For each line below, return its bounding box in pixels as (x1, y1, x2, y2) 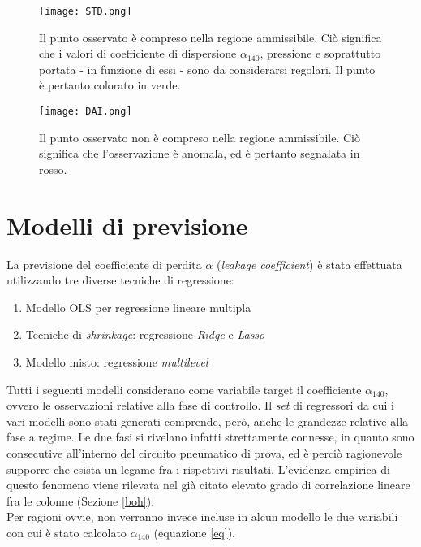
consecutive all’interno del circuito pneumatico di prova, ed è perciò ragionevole (6, 444, 402, 461)
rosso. (39, 160, 67, 177)
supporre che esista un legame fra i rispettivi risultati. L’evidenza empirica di (6, 460, 390, 477)
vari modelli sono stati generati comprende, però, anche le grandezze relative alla (6, 412, 409, 429)
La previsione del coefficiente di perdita (6, 255, 202, 272)
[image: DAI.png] (39, 106, 132, 118)
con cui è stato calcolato (6, 523, 127, 540)
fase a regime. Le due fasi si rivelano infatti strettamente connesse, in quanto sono (6, 428, 415, 445)
